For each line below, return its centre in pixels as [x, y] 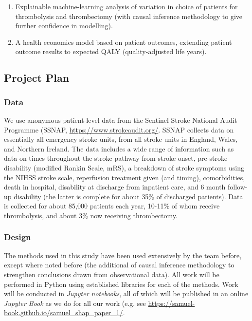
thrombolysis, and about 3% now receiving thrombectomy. [91, 215]
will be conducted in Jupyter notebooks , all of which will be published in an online [126, 293]
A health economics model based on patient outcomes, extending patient [124, 42]
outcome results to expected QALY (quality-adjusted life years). [111, 51]
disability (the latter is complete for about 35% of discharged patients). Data [128, 196]
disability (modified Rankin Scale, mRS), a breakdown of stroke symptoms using [124, 167]
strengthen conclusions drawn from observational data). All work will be [112, 274]
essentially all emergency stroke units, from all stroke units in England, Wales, [121, 139]
